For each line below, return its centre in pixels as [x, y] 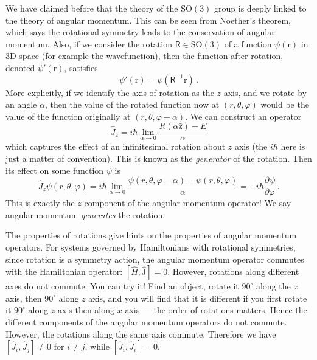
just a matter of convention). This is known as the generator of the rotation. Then [159, 158]
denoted [20, 67]
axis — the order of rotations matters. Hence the [216, 310]
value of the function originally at [68, 116]
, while [97, 346]
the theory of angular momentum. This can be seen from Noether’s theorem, [148, 20]
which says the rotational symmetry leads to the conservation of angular [140, 32]
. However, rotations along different [233, 272]
